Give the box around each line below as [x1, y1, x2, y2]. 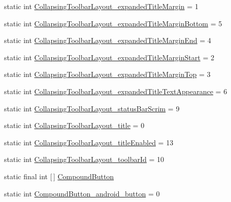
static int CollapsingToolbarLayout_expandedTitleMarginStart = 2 [4, 52, 214, 62]
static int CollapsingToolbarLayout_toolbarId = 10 [4, 154, 164, 165]
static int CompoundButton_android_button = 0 [4, 188, 160, 198]
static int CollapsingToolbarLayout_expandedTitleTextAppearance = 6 [4, 86, 227, 96]
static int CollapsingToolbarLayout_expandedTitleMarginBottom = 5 [4, 18, 222, 28]
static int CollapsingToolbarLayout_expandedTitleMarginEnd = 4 [4, 35, 211, 46]
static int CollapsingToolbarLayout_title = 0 [4, 120, 145, 131]
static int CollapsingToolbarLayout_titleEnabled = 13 [4, 137, 174, 147]
